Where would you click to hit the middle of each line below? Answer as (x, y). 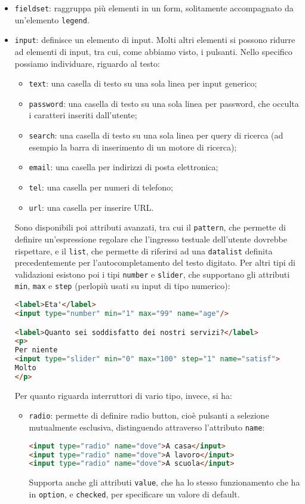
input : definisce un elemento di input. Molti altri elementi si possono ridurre (155, 40)
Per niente (36, 350)
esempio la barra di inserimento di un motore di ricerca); (133, 147)
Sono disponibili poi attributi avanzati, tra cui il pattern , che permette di (150, 227)
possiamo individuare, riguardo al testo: (87, 63)
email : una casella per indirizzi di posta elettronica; (124, 167)
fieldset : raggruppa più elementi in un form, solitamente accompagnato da (154, 8)
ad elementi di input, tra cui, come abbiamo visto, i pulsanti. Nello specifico (153, 51)
